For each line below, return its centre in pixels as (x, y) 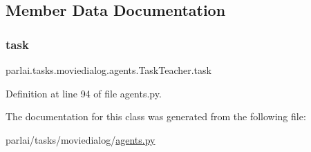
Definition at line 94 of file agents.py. (84, 93)
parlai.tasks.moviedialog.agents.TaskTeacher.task (109, 70)
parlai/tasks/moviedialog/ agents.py (81, 139)
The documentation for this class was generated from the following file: (156, 116)
